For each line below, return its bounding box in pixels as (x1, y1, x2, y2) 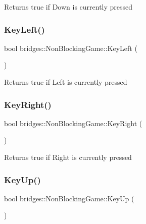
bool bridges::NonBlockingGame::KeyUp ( (4, 193, 134, 203)
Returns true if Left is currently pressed (4, 77, 127, 87)
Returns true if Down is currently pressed (4, 2, 133, 12)
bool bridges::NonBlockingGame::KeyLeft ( (4, 42, 137, 53)
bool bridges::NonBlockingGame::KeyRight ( (4, 118, 142, 128)
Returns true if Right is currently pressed (4, 152, 132, 162)
